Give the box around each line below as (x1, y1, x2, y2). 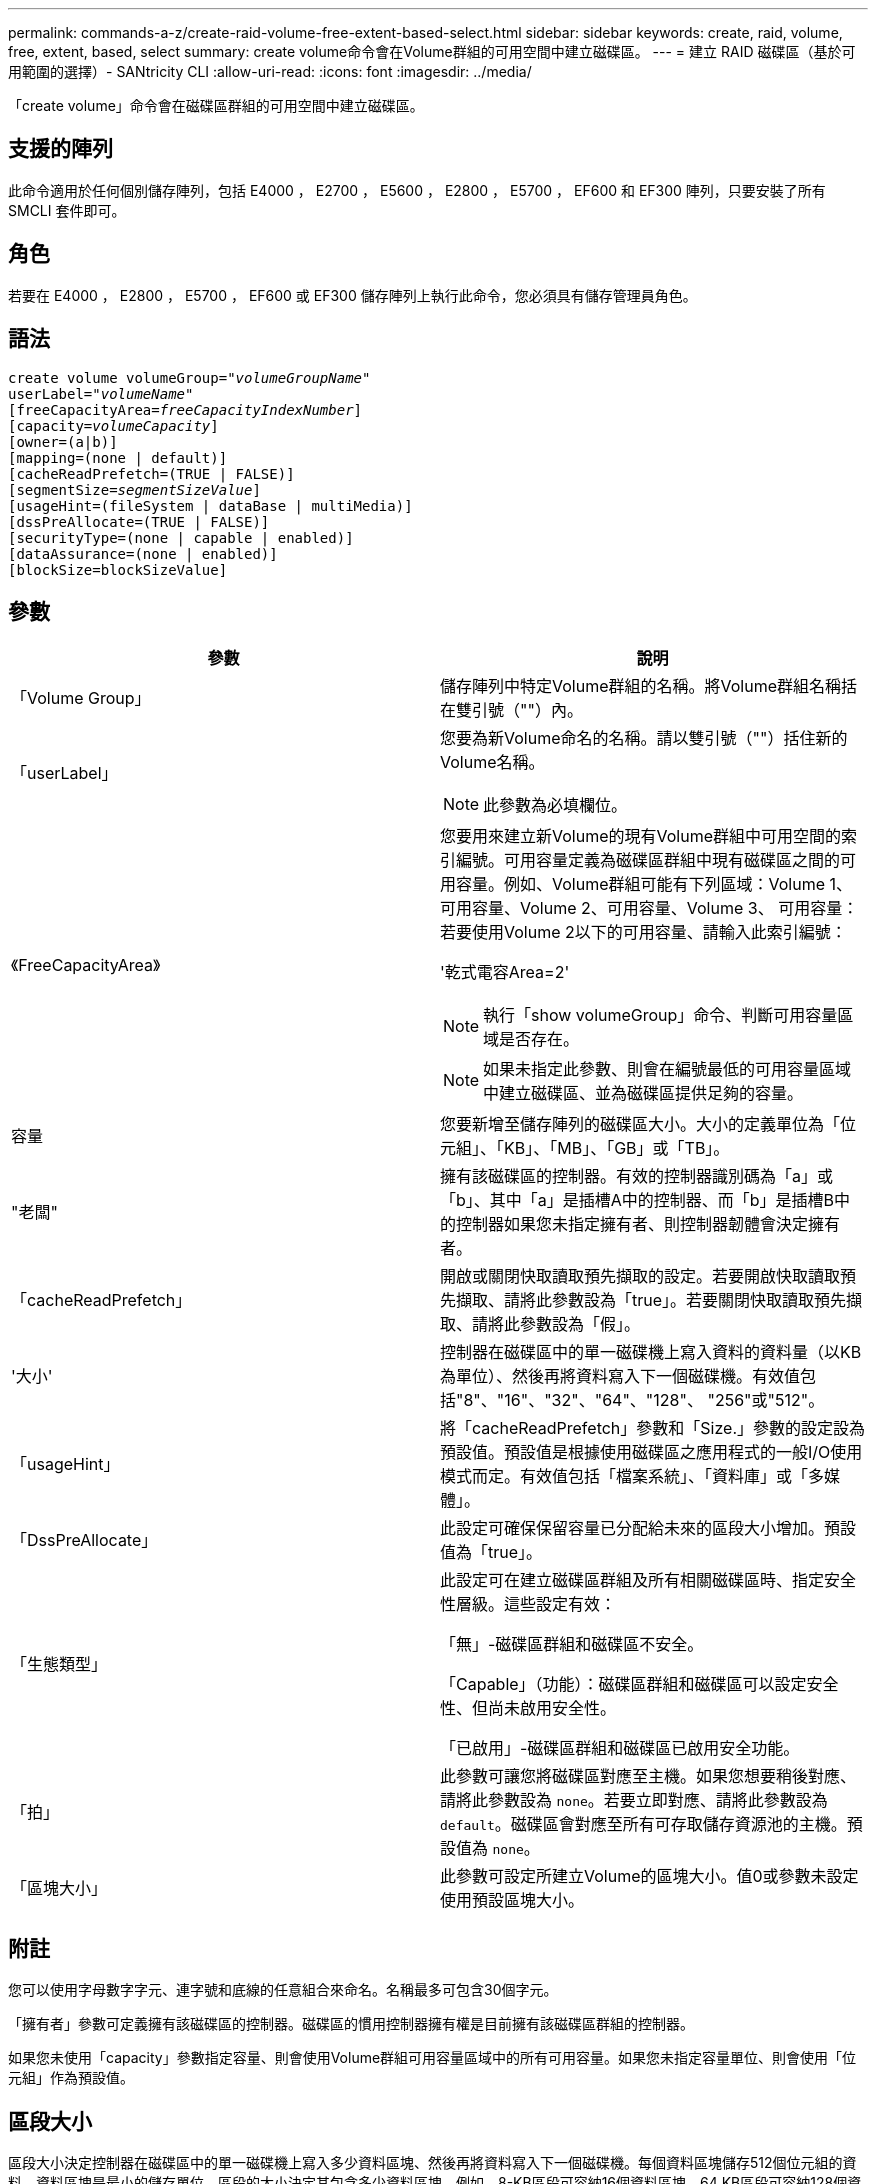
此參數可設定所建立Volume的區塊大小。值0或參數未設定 (440, 1866, 859, 1887)
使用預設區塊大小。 (440, 1890, 585, 1911)
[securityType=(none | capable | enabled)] (8, 529, 354, 546)
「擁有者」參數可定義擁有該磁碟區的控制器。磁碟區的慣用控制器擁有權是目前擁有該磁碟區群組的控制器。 (8, 2015, 694, 2033)
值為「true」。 (440, 1542, 543, 1563)
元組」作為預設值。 (8, 2069, 134, 2087)
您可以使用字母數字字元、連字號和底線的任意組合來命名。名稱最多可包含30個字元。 (8, 1981, 558, 1999)
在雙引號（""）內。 (440, 700, 583, 721)
